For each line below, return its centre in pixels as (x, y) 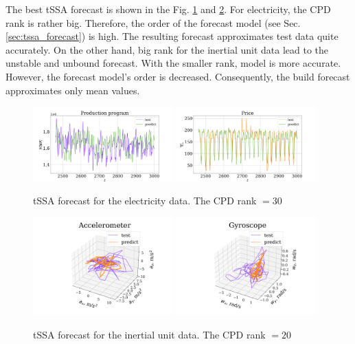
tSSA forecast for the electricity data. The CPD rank (145, 201)
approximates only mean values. (73, 90)
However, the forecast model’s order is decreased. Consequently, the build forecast (178, 76)
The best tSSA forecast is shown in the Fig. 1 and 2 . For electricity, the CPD (168, 9)
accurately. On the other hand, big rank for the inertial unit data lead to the (167, 49)
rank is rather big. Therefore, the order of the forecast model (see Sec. (153, 22)
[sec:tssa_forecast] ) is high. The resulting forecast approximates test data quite (172, 36)
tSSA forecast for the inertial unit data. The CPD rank (149, 334)
